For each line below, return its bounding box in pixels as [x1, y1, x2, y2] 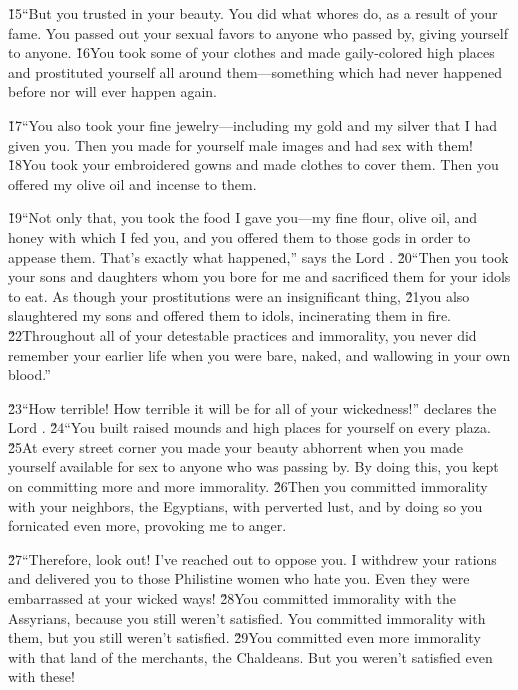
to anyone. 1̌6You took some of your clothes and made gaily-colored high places [8, 42, 495, 63]
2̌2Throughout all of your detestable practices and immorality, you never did [8, 324, 477, 345]
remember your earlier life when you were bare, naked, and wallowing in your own [8, 344, 511, 365]
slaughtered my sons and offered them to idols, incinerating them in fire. [8, 305, 452, 326]
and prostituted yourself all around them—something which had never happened [8, 61, 502, 82]
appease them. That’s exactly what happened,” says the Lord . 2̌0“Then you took [8, 246, 509, 267]
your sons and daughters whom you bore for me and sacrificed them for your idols [8, 266, 511, 287]
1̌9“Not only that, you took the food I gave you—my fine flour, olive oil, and [8, 207, 478, 228]
